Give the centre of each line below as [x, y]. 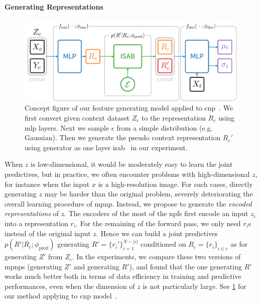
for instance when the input [47, 184]
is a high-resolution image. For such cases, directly [175, 184]
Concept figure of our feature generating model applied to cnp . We [129, 108]
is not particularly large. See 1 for [194, 286]
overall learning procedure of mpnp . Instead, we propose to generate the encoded [128, 203]
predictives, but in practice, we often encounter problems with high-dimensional [127, 174]
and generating [96, 266]
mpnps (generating [33, 266]
